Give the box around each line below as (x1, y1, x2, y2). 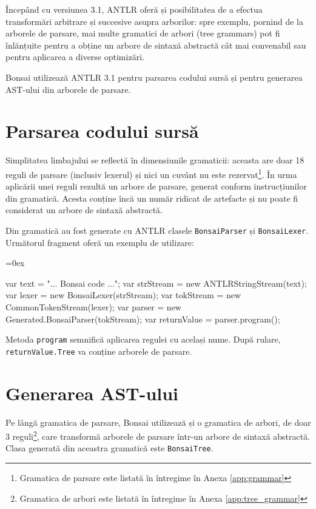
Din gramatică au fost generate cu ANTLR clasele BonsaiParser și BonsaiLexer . (5, 224, 309, 236)
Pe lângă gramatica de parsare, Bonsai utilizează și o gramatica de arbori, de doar (5, 415, 311, 428)
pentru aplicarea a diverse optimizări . (5, 50, 144, 63)
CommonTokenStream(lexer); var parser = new (5, 300, 181, 313)
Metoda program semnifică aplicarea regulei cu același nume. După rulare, (5, 333, 281, 346)
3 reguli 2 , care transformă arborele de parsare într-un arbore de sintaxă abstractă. (5, 428, 311, 442)
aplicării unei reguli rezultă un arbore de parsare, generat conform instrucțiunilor (5, 180, 307, 193)
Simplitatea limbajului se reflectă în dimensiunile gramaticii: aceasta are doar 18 (5, 154, 304, 166)
